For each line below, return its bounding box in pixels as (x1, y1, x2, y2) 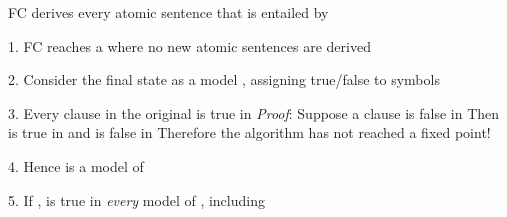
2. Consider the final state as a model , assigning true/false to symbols (8, 69, 440, 90)
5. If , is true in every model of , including (8, 189, 265, 210)
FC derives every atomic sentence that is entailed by (8, 2, 329, 22)
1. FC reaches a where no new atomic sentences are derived (8, 35, 371, 56)
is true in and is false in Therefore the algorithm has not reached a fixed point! (8, 122, 491, 143)
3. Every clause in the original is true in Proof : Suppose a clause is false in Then (8, 102, 500, 123)
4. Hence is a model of (8, 155, 144, 176)
